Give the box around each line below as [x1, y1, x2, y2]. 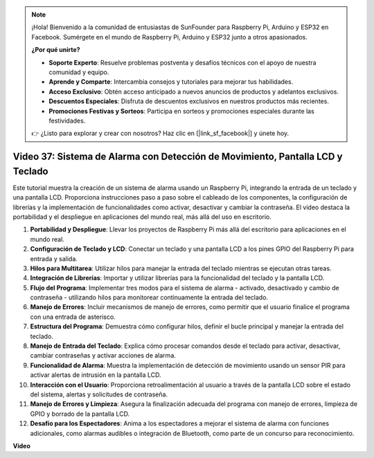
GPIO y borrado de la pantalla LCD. [30, 409, 130, 418]
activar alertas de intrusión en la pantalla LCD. [30, 371, 162, 379]
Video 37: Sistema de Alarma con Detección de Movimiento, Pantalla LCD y [12, 151, 343, 163]
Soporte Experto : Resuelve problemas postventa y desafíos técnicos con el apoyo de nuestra [48, 58, 317, 67]
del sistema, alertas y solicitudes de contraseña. [30, 390, 168, 398]
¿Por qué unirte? [31, 46, 80, 54]
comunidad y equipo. [48, 68, 109, 76]
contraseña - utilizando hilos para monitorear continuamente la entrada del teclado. [30, 293, 269, 301]
